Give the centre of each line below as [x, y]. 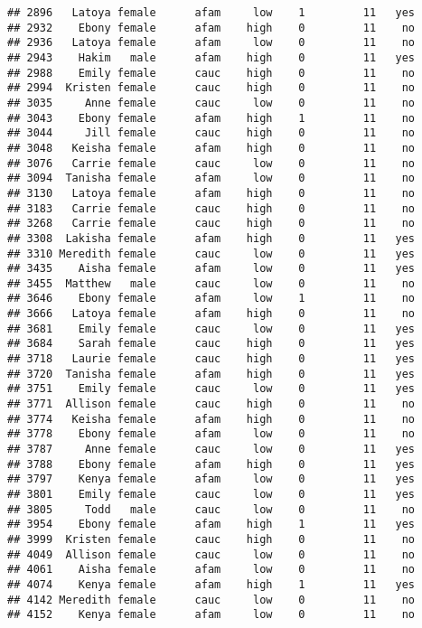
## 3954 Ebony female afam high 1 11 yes [211, 525]
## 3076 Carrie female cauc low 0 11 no [211, 163]
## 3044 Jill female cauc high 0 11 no [211, 133]
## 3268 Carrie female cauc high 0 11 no [211, 224]
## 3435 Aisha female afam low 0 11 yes [211, 269]
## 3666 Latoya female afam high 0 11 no [211, 314]
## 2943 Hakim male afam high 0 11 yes [211, 57]
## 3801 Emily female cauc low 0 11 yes [211, 494]
